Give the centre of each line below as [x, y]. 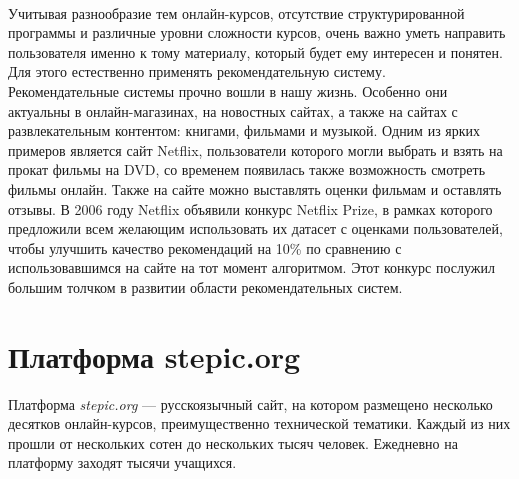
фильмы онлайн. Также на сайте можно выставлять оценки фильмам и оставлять [255, 188]
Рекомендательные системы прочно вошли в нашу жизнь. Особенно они [228, 90]
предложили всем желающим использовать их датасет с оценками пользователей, [255, 228]
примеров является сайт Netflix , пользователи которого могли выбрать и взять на [255, 149]
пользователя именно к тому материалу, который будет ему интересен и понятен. [255, 51]
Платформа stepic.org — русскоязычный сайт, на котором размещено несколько [250, 403]
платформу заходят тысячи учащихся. [122, 462]
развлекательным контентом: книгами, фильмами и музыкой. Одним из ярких [244, 130]
